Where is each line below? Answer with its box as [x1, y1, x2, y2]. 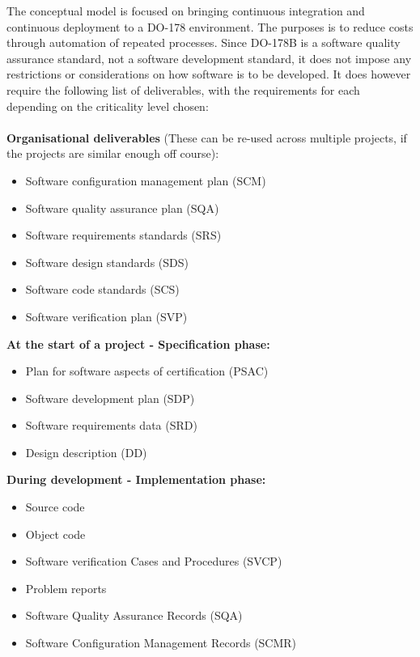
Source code [25, 498, 85, 515]
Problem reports [25, 579, 107, 596]
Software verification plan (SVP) [25, 307, 188, 324]
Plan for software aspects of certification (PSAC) [25, 362, 269, 379]
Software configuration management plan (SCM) [25, 172, 266, 189]
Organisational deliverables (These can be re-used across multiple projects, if [6, 129, 407, 146]
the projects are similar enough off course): [6, 145, 219, 162]
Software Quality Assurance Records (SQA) [25, 607, 243, 624]
